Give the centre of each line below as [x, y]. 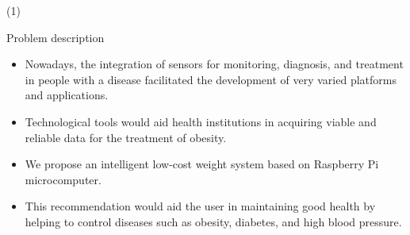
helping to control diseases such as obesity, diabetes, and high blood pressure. [213, 221]
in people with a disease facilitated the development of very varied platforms [211, 79]
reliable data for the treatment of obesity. [126, 137]
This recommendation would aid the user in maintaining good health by [200, 206]
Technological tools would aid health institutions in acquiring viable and [201, 121]
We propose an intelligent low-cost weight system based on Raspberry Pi [202, 164]
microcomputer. [63, 179]
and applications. [67, 95]
